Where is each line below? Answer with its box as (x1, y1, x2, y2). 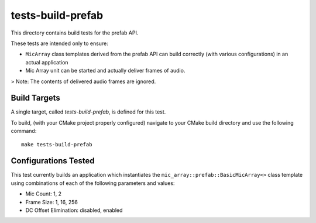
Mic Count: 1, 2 (25, 190, 61, 197)
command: (11, 128, 37, 135)
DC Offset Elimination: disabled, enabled (25, 207, 123, 214)
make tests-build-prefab (21, 141, 92, 147)
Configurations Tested (11, 156, 95, 166)
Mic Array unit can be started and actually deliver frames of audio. (25, 67, 186, 74)
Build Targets (11, 93, 61, 103)
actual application (25, 59, 68, 66)
